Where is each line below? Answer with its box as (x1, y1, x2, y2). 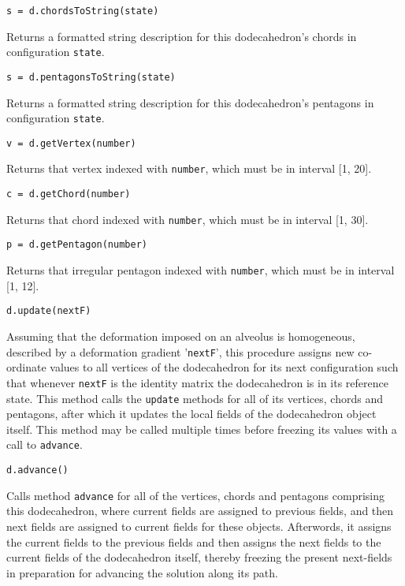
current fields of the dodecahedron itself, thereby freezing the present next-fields (6, 549, 392, 565)
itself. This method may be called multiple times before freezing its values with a (6, 420, 397, 437)
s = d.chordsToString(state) (6, 6, 159, 17)
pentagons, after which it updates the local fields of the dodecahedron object (6, 405, 377, 422)
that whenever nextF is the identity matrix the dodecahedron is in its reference (6, 374, 388, 390)
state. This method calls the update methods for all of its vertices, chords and (6, 390, 383, 406)
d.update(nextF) (6, 305, 91, 317)
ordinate (6, 359, 46, 375)
